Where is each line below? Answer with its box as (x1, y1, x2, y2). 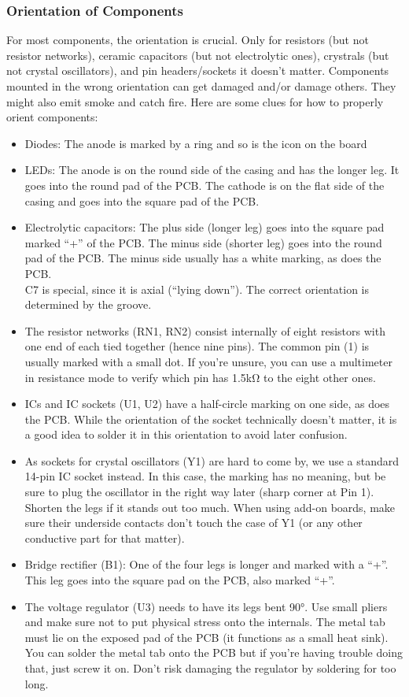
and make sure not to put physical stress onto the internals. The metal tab (24, 614, 385, 630)
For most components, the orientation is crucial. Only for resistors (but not (6, 32, 369, 48)
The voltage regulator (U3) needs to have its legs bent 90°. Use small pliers (24, 598, 388, 614)
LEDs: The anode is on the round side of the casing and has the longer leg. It (24, 161, 400, 178)
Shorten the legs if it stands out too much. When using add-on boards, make (24, 499, 396, 515)
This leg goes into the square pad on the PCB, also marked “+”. (24, 572, 335, 588)
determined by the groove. (24, 296, 152, 313)
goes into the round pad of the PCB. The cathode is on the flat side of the (24, 176, 385, 193)
